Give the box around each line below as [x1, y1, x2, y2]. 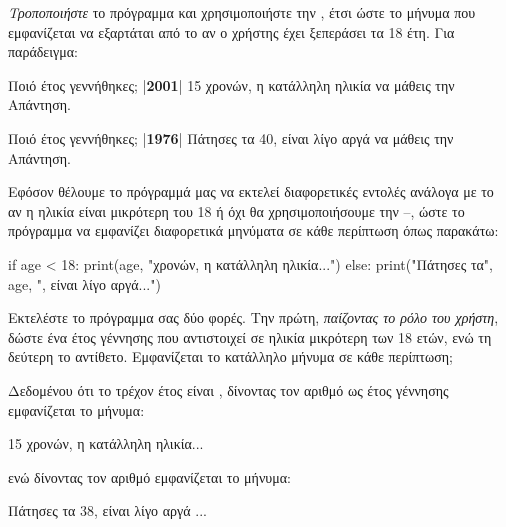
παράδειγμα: [8, 41, 78, 62]
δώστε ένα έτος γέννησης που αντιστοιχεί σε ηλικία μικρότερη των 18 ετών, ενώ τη [8, 326, 492, 347]
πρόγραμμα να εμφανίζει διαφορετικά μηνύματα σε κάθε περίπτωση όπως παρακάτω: [8, 220, 499, 241]
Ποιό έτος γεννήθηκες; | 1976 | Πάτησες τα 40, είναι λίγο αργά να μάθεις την [8, 127, 454, 148]
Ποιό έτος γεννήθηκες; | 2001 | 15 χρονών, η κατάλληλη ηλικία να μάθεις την [8, 74, 455, 95]
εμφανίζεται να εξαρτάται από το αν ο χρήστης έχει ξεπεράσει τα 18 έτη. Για [8, 21, 455, 42]
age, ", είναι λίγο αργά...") [8, 273, 161, 294]
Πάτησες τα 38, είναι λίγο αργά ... [8, 500, 207, 521]
